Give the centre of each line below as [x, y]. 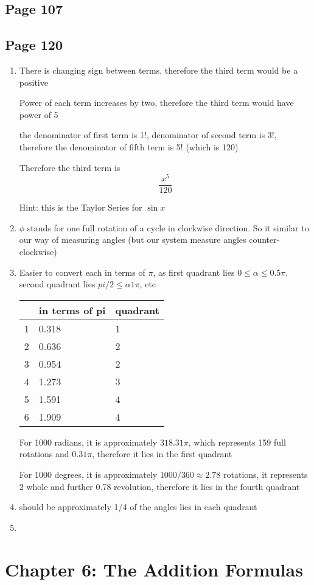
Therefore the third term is [70, 167]
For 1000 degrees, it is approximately [88, 475]
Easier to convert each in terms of [82, 272]
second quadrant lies [57, 284]
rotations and [44, 454]
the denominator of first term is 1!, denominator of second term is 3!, [148, 135]
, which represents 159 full [237, 442]
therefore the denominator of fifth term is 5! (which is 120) [129, 146]
